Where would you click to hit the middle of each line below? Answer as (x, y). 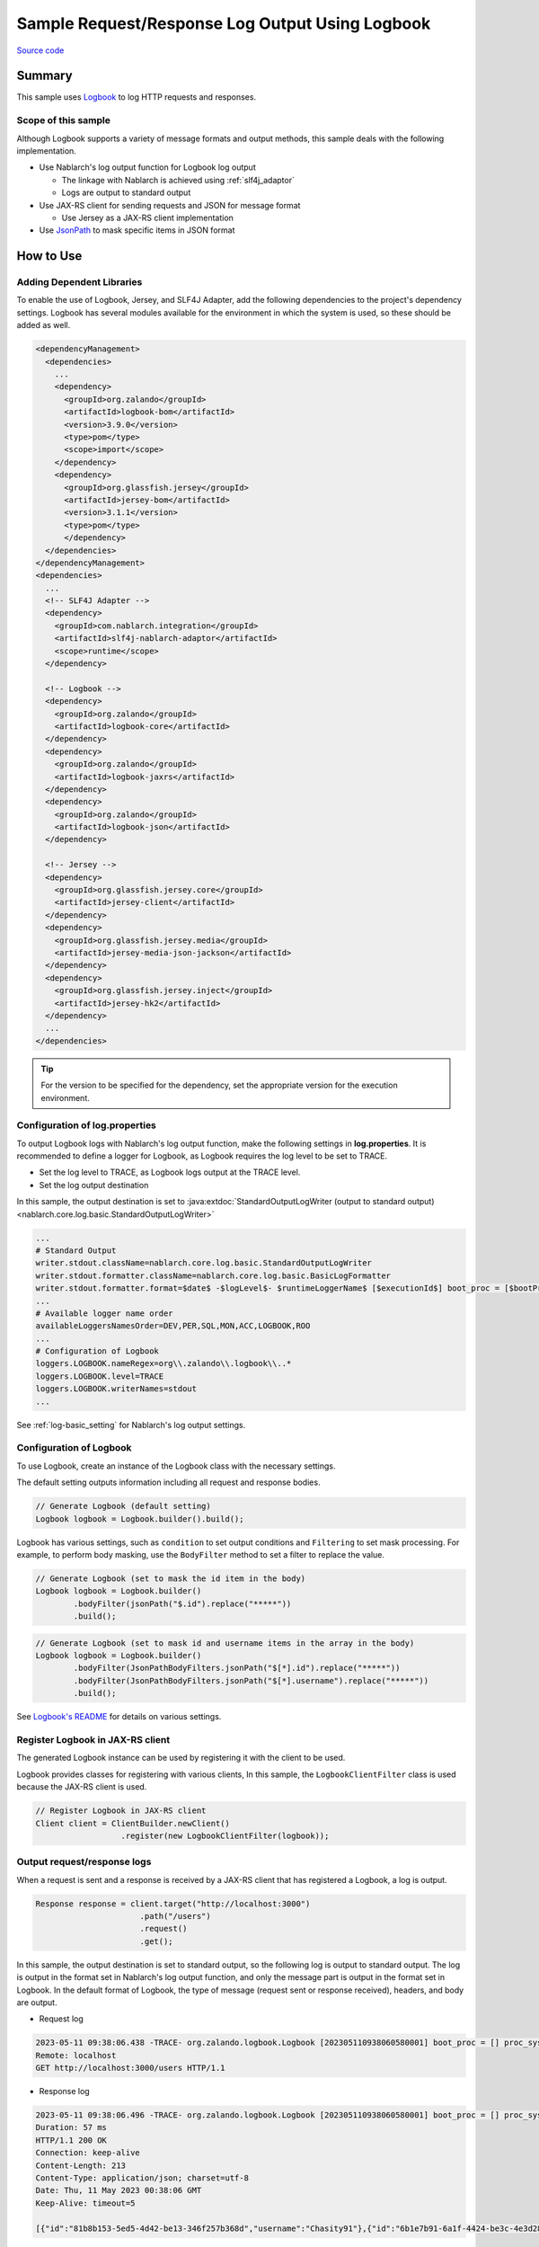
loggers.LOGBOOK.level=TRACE (100, 1376)
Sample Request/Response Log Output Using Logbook (224, 23)
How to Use (49, 256)
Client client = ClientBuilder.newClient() (133, 1823)
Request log (62, 2019)
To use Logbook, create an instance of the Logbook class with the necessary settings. (176, 1466)
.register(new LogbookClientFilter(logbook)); (225, 1835)
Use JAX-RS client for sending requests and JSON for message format (170, 205)
